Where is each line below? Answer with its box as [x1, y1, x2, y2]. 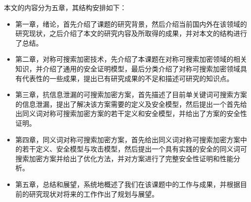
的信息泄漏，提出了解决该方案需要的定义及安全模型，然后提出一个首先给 [15, 99, 247, 109]
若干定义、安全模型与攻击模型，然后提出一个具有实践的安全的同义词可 [22, 144, 247, 154]
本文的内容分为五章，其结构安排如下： [4, 2, 126, 12]
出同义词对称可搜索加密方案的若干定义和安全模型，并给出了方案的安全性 [15, 108, 247, 118]
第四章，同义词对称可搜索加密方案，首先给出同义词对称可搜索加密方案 [15, 134, 240, 144]
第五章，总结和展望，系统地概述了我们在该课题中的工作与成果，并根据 [15, 179, 240, 189]
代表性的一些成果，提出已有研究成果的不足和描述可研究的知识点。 [22, 73, 233, 83]
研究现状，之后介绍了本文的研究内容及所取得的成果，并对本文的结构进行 [15, 28, 247, 38]
